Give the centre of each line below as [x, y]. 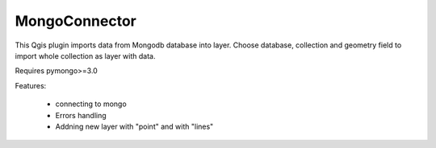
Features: [31, 85]
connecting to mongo [91, 104]
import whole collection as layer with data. [85, 55]
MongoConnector [76, 21]
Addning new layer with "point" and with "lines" [134, 126]
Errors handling [81, 115]
